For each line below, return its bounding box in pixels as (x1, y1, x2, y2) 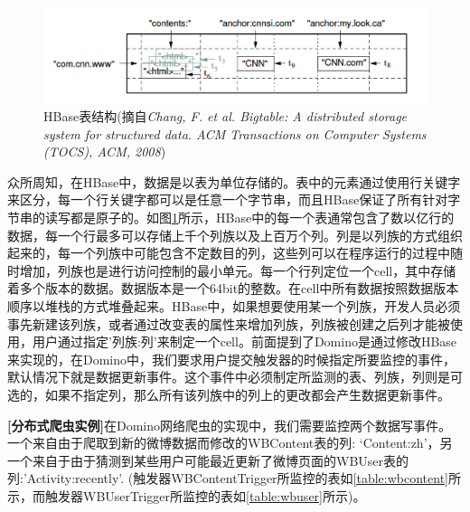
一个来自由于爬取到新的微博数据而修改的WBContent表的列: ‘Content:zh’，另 (7, 433, 453, 452)
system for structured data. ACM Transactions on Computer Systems (43, 124, 427, 143)
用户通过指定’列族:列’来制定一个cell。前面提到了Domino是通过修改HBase (32, 332, 457, 351)
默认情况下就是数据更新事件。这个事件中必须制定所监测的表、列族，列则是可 (7, 367, 463, 386)
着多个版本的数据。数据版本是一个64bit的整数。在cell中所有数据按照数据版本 (7, 279, 459, 298)
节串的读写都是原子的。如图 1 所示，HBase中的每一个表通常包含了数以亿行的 (7, 208, 455, 227)
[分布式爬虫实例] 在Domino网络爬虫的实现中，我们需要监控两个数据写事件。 (7, 415, 451, 434)
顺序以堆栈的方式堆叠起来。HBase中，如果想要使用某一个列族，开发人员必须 (7, 297, 461, 316)
